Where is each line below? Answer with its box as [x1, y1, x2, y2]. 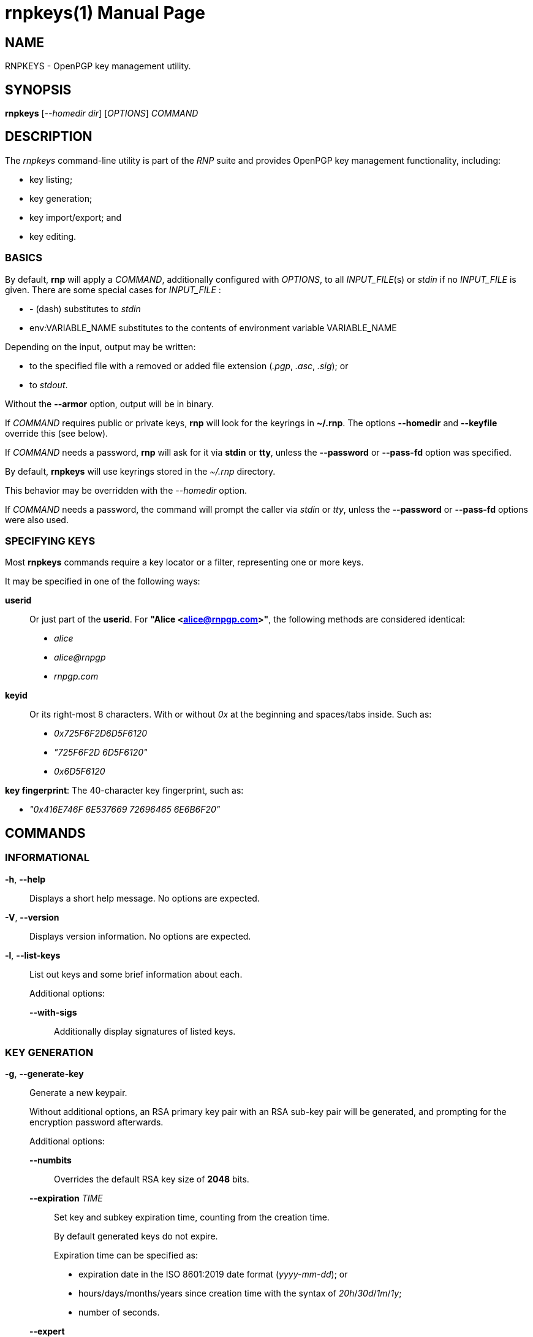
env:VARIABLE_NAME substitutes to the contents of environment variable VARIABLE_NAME [29, 322, 397, 333]
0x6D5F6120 [54, 766, 105, 777]
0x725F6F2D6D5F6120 [54, 728, 148, 739]
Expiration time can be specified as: [54, 1250, 198, 1261]
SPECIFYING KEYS [5, 534, 96, 547]
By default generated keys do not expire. [54, 1231, 218, 1242]
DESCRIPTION [5, 129, 93, 145]
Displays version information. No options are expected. [29, 930, 251, 941]
